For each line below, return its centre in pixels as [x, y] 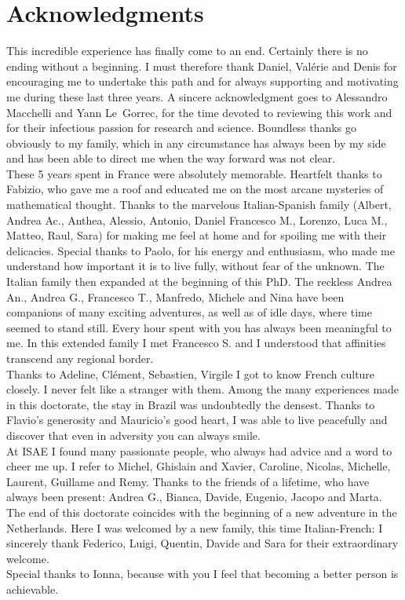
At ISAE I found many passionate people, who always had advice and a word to [199, 450]
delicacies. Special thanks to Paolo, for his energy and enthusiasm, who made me [201, 250]
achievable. [33, 589]
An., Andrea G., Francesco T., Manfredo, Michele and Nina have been [175, 296]
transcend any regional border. [80, 358]
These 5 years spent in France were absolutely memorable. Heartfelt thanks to [194, 173]
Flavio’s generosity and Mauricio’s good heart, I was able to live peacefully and [197, 420]
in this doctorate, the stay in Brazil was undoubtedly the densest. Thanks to [191, 404]
